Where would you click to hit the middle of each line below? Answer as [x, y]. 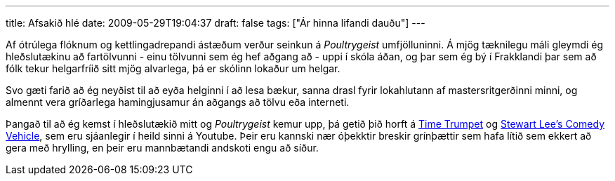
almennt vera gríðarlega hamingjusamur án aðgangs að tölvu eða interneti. [178, 102]
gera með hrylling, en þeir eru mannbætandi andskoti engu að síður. [162, 148]
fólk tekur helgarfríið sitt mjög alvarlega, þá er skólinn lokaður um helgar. [173, 68]
